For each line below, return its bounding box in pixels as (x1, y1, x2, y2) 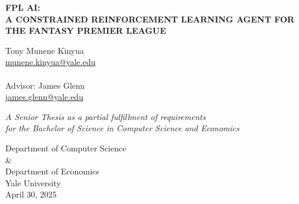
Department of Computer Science (5, 141, 126, 154)
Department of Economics (5, 165, 99, 177)
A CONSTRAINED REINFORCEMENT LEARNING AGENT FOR (5, 12, 295, 25)
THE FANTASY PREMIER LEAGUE (5, 24, 167, 37)
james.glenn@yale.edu (5, 90, 83, 103)
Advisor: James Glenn (5, 79, 85, 91)
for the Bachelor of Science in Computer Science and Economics (5, 122, 239, 134)
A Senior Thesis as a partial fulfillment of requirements (5, 110, 206, 122)
